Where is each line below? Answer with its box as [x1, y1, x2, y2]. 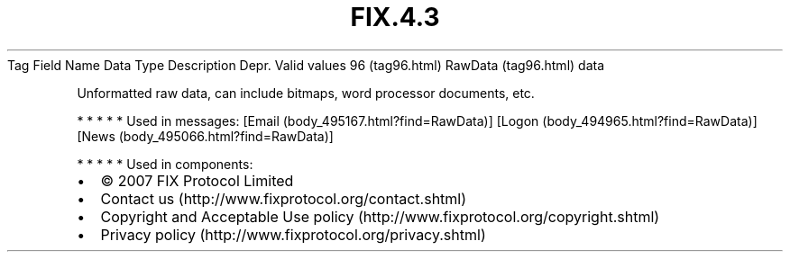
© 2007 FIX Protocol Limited [100, 171, 294, 190]
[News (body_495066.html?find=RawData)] [77, 128, 334, 144]
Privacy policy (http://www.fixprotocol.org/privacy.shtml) [100, 225, 486, 244]
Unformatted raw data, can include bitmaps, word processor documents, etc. [77, 85, 535, 101]
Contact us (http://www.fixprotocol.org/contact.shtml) [100, 189, 467, 208]
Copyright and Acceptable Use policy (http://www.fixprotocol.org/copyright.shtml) [100, 207, 660, 226]
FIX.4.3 [350, 2, 440, 32]
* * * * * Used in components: [77, 156, 253, 172]
